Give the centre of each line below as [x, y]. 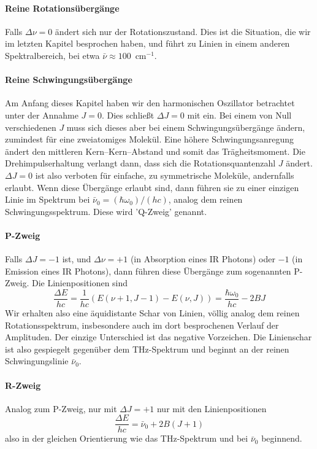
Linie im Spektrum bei [48, 199]
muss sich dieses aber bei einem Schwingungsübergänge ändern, [186, 127]
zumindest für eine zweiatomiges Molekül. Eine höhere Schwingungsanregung [150, 139]
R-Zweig [23, 385]
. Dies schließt [128, 115]
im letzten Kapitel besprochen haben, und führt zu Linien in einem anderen [147, 43]
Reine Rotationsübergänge [62, 8]
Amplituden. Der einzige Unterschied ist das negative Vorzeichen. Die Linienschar [158, 337]
